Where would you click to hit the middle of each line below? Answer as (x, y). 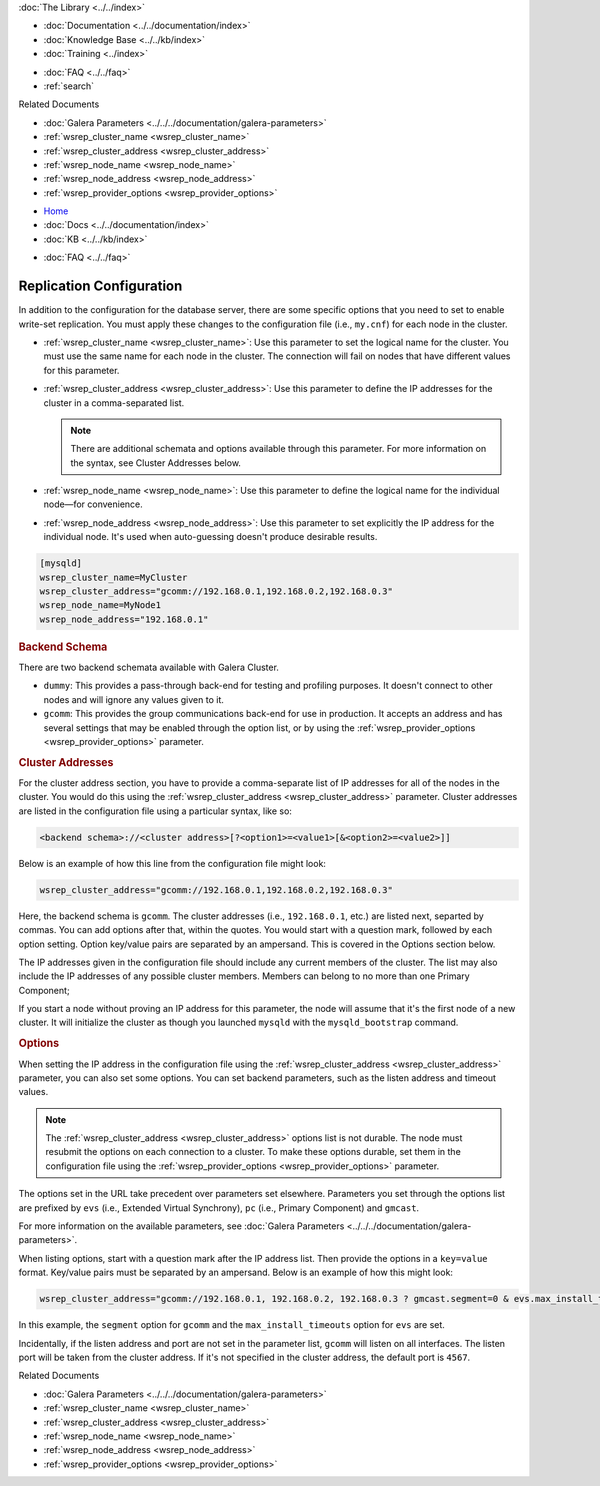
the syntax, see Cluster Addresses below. (156, 462)
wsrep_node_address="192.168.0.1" (124, 619)
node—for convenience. (93, 504)
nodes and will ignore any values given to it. (133, 699)
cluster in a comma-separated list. (114, 402)
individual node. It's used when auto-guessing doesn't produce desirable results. (210, 537)
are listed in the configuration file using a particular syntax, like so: (155, 811)
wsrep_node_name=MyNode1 (100, 605)
